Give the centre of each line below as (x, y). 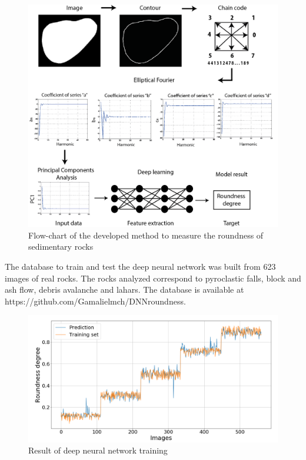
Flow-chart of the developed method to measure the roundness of (146, 235)
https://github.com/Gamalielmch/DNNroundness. (95, 301)
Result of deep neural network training (98, 450)
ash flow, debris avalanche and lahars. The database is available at (124, 289)
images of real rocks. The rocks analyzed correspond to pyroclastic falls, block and (153, 278)
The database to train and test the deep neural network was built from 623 (140, 266)
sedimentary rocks (61, 246)
